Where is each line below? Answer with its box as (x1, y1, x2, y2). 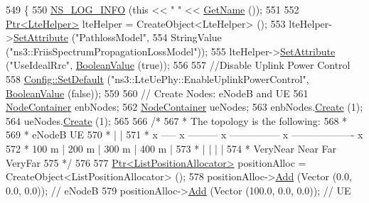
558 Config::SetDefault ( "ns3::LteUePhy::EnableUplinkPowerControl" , (6, 71, 309, 86)
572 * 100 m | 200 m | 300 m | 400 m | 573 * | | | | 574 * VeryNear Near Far (6, 141, 337, 155)
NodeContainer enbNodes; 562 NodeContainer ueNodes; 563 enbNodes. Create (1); (6, 99, 363, 114)
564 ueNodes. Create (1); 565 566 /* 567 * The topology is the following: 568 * (6, 113, 348, 128)
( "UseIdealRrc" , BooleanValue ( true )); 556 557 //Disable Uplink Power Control (6, 57, 351, 72)
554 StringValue (152, 30, 222, 45)
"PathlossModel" (75, 30, 146, 45)
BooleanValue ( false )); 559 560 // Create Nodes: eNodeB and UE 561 (6, 85, 309, 100)
